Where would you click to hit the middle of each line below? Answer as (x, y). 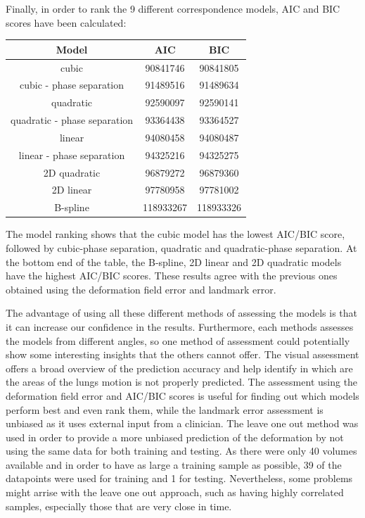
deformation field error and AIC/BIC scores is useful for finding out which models (182, 395)
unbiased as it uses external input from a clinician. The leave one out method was (182, 423)
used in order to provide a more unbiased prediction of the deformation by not (175, 437)
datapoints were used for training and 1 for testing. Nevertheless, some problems (179, 478)
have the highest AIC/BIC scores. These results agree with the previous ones (172, 276)
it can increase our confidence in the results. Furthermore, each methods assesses (180, 326)
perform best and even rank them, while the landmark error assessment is (165, 409)
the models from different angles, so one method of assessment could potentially (178, 340)
